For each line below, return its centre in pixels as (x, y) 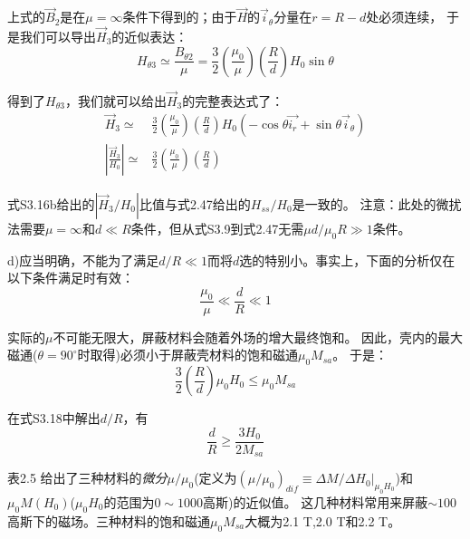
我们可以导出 (58, 37)
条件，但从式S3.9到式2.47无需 (217, 228)
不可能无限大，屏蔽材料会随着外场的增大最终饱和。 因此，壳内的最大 (258, 337)
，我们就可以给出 (115, 100)
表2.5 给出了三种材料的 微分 (87, 478)
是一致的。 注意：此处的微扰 (377, 203)
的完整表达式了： (233, 100)
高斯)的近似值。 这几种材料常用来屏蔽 (316, 502)
